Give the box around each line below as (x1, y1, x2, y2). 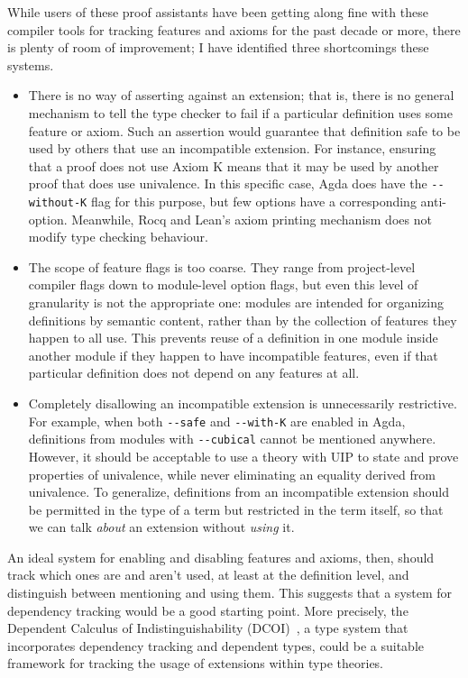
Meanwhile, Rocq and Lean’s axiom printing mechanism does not (71, 209, 432, 228)
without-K (28, 197, 87, 209)
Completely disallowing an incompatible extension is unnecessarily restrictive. (28, 394, 457, 412)
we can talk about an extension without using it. (28, 518, 295, 536)
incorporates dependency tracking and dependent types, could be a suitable (7, 636, 424, 655)
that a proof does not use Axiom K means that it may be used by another (28, 156, 439, 175)
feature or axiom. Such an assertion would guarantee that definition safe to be (28, 121, 461, 140)
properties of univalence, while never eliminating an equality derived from (28, 464, 436, 483)
